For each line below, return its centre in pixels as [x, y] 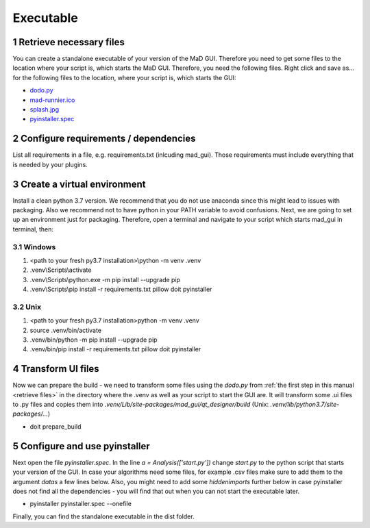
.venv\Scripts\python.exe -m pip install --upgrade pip [105, 279]
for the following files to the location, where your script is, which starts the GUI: [124, 77]
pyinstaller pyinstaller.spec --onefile [81, 504]
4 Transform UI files [56, 369]
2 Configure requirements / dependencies [104, 139]
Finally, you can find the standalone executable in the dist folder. [103, 516]
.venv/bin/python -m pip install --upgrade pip [94, 340]
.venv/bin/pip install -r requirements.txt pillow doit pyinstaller [115, 349]
